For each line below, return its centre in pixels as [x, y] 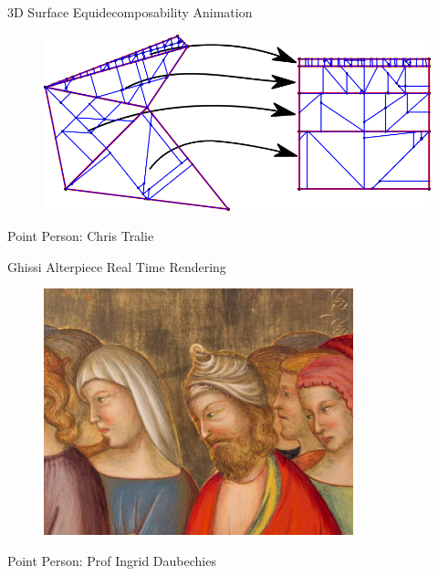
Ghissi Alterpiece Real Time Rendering [117, 266]
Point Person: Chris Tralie [81, 236]
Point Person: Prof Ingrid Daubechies [112, 560]
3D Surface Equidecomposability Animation [130, 12]
